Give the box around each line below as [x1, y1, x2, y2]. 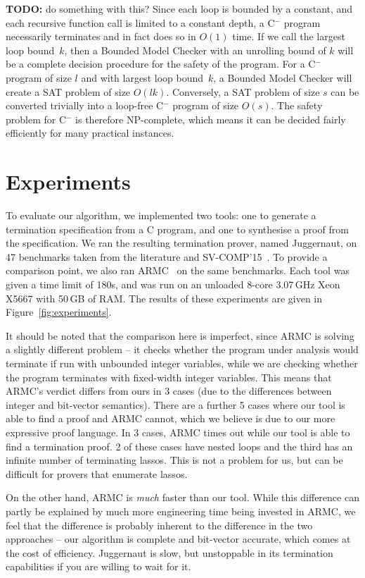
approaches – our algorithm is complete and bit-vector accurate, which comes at [6, 531, 351, 546]
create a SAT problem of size [6, 84, 131, 99]
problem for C [6, 111, 67, 126]
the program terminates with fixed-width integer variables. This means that [6, 369, 332, 384]
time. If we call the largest [232, 29, 345, 44]
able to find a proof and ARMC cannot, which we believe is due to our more [6, 411, 335, 426]
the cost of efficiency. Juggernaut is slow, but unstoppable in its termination [6, 545, 333, 560]
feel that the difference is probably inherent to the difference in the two [6, 517, 313, 532]
